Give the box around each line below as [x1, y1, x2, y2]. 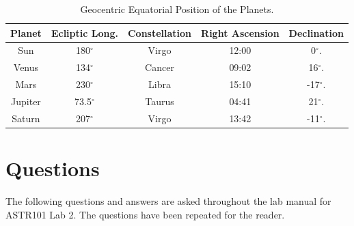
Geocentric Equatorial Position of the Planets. [80, 2, 274, 16]
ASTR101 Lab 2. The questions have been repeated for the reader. [5, 207, 285, 221]
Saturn [12, 111, 40, 125]
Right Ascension [201, 25, 280, 40]
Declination [288, 25, 344, 40]
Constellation [127, 25, 192, 40]
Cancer [145, 60, 174, 74]
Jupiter [11, 94, 41, 108]
